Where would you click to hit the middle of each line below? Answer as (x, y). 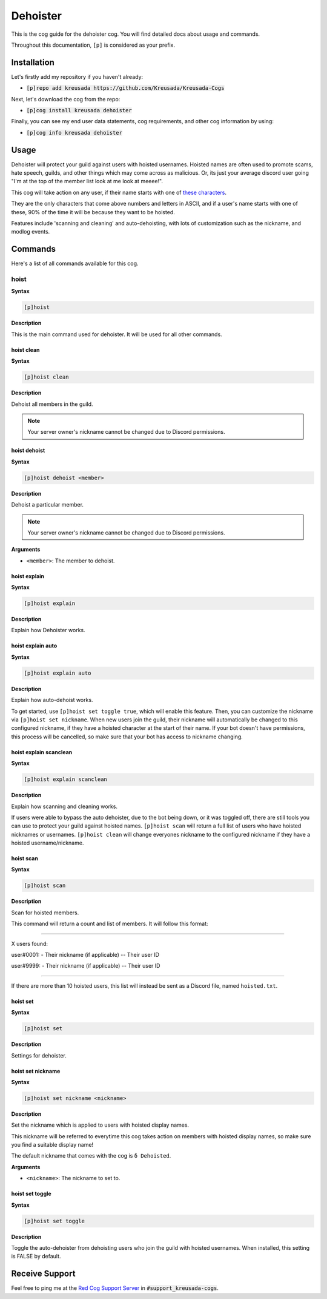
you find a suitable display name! (52, 1145)
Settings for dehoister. (39, 1055)
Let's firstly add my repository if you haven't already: (77, 76)
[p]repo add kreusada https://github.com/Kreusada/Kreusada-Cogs (125, 88)
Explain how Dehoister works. (48, 630)
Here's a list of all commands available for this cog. (75, 263)
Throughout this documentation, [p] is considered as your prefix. (93, 45)
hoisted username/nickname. (48, 843)
